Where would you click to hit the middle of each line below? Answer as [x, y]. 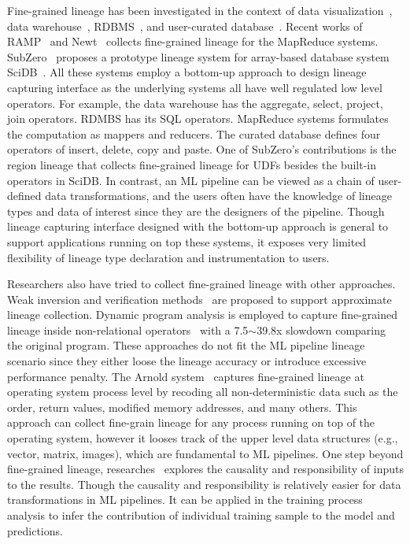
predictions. [35, 530]
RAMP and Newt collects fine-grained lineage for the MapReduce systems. [193, 41]
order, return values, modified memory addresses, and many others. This [182, 407]
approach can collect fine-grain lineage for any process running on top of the [191, 422]
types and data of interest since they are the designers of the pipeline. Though [196, 211]
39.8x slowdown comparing [321, 329]
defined [24, 196]
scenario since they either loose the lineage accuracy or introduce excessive [187, 361]
